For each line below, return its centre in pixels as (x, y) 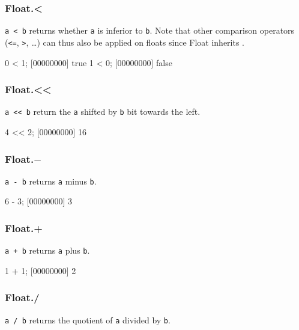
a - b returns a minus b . (51, 181)
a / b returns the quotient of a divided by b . (88, 319)
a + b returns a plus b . (47, 250)
